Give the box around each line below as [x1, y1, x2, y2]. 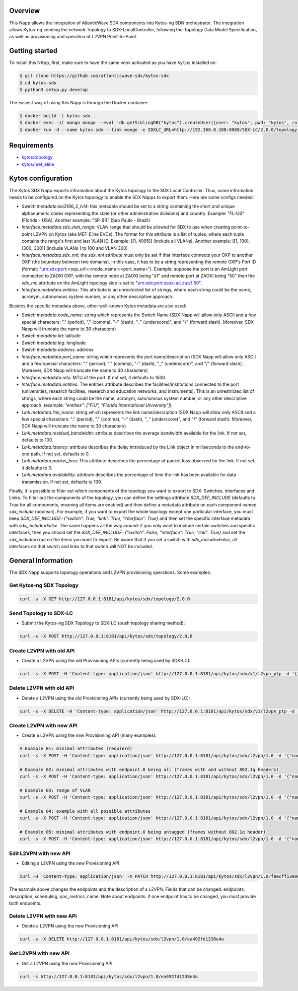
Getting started [9, 47, 58, 55]
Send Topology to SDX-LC [9, 610, 73, 617]
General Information [9, 556, 73, 565]
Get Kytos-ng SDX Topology [9, 581, 79, 588]
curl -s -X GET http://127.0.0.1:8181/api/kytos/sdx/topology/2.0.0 [19, 596, 190, 602]
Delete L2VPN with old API [9, 685, 74, 692]
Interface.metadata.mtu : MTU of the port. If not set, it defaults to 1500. [21, 374, 166, 380]
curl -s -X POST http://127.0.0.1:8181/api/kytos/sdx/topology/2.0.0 [19, 634, 193, 639]
